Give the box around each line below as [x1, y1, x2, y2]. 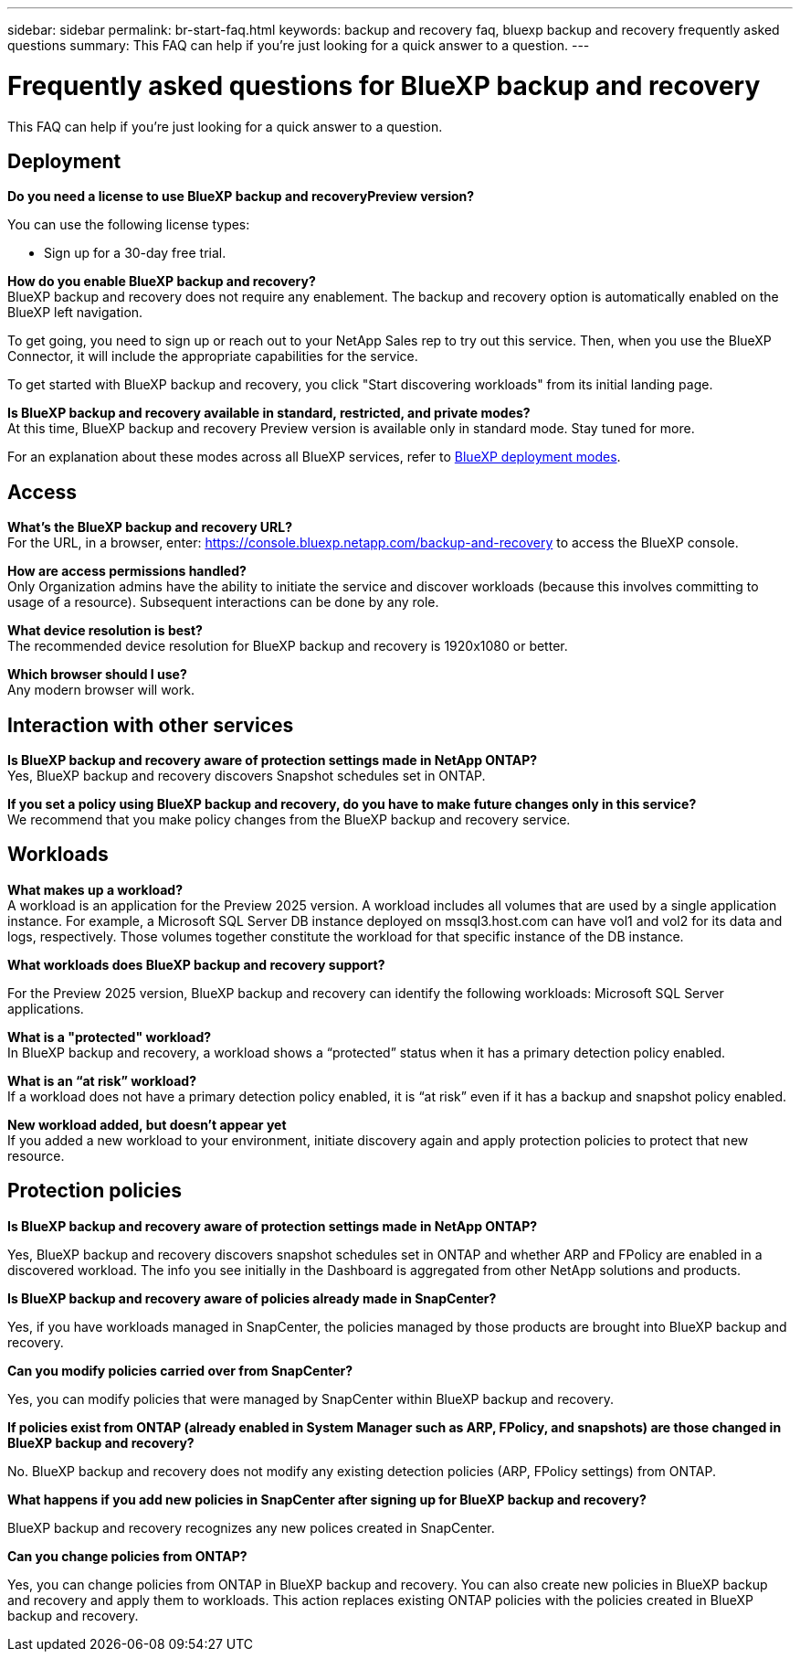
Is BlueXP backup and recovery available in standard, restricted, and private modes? [7, 405, 531, 421]
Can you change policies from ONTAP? [7, 1547, 247, 1564]
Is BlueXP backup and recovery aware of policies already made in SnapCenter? [7, 1290, 497, 1306]
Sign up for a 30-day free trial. [44, 245, 226, 261]
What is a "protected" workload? [7, 1028, 212, 1045]
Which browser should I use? [7, 666, 187, 683]
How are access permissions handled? [7, 563, 247, 580]
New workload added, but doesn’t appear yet [7, 1116, 287, 1133]
